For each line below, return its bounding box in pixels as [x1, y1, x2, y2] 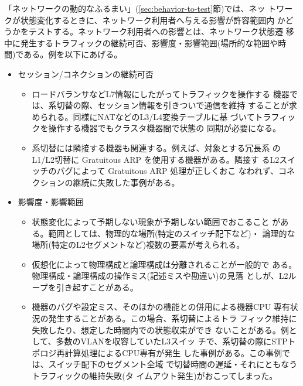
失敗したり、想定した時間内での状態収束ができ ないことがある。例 [32, 323, 289, 336]
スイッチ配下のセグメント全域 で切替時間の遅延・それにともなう [48, 358, 298, 370]
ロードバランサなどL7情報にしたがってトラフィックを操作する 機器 [32, 87, 290, 100]
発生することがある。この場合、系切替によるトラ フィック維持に [48, 312, 297, 324]
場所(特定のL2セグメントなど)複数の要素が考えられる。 [32, 238, 245, 251]
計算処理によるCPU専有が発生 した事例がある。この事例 [64, 346, 282, 358]
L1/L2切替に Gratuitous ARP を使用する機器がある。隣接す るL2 [32, 153, 280, 165]
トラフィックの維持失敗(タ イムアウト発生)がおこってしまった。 [32, 370, 278, 382]
